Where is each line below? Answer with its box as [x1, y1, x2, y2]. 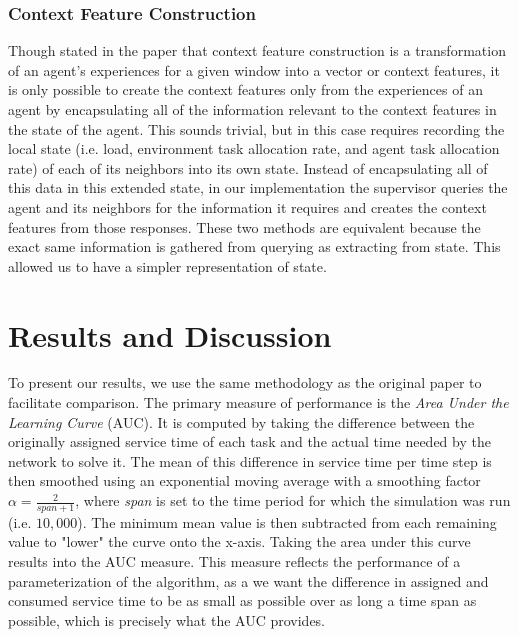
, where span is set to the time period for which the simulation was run [75, 490, 511, 511]
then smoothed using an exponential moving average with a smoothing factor [8, 470, 481, 491]
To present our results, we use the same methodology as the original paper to [8, 372, 482, 393]
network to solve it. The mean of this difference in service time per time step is [8, 450, 492, 471]
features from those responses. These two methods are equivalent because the [8, 216, 481, 237]
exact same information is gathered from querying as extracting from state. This [8, 236, 501, 257]
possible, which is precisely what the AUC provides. [8, 609, 326, 630]
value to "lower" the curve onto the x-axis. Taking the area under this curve [8, 531, 471, 552]
